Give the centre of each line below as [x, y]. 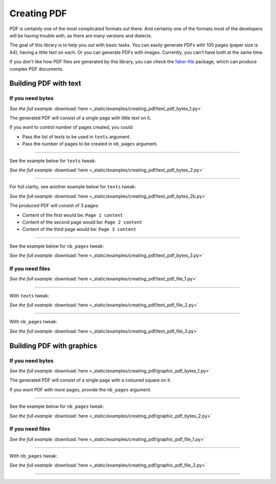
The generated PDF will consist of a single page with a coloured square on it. [90, 380]
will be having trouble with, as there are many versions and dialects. [81, 35]
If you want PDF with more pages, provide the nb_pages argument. [80, 389]
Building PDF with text [45, 84]
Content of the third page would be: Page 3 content [79, 229]
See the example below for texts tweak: [53, 161]
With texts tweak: [29, 295]
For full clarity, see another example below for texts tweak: [73, 187]
